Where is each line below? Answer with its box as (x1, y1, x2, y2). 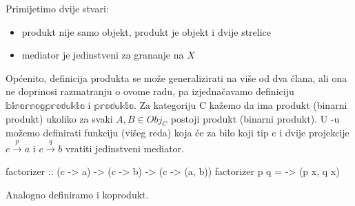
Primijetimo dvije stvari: (6, 1, 109, 15)
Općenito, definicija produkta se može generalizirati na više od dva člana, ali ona (6, 70, 347, 85)
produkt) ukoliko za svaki (6, 111, 113, 125)
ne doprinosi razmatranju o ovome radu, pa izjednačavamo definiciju (6, 84, 294, 99)
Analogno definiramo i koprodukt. (6, 187, 149, 201)
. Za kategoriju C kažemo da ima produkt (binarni (134, 97, 347, 112)
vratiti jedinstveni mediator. (65, 141, 184, 155)
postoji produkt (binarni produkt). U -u (170, 111, 340, 125)
